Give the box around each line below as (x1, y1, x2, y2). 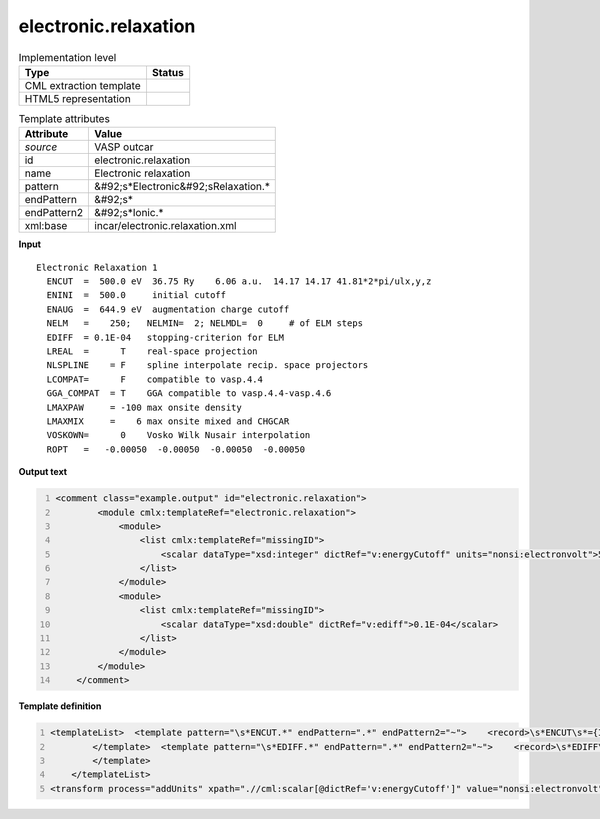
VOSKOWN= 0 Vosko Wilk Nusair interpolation (46, 430, 311, 441)
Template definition (18, 700, 102, 712)
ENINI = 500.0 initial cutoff (46, 290, 227, 301)
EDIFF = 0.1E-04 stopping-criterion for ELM (46, 331, 285, 343)
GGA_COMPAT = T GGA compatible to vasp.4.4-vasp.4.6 (46, 388, 332, 399)
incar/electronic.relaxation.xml (94, 219, 237, 233)
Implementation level (18, 50, 117, 64)
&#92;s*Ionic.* (94, 206, 164, 220)
